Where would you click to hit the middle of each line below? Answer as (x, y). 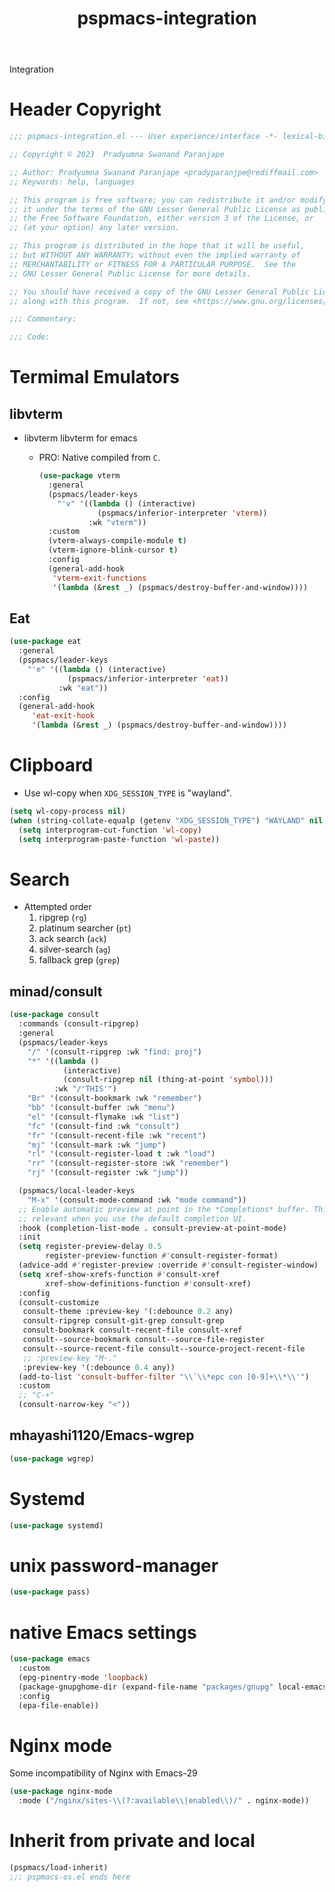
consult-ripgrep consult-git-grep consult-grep (123, 1321)
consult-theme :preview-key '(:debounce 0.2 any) (128, 1312)
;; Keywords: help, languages (72, 182)
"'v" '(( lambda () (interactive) (127, 503)
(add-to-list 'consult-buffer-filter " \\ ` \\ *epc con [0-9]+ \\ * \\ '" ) (164, 1377)
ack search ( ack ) (72, 939)
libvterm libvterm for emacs (80, 438)
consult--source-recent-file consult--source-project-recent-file (164, 1348)
